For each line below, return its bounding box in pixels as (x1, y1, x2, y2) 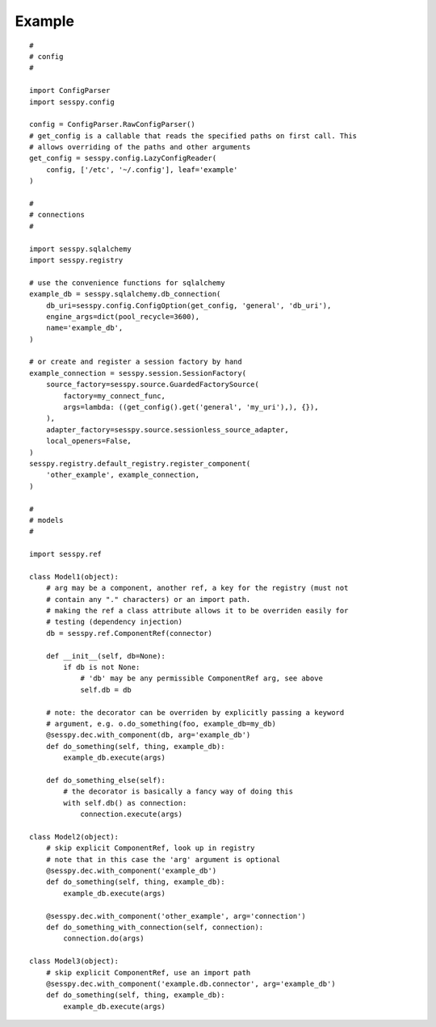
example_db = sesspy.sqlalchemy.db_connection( (29, 289, 221, 299)
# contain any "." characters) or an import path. (45, 595, 251, 604)
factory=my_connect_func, (63, 391, 166, 400)
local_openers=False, (45, 436, 132, 446)
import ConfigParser (29, 86, 111, 95)
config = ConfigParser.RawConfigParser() (29, 120, 195, 129)
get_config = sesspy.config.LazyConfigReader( (29, 154, 217, 163)
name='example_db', (45, 323, 124, 333)
